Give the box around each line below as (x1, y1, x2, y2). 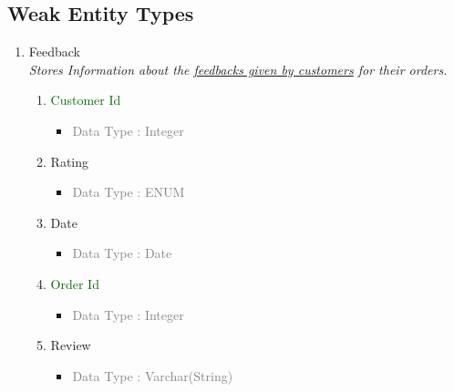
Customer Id (50, 90, 121, 109)
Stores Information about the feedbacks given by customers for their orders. (28, 59, 448, 78)
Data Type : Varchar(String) (72, 366, 233, 385)
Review (50, 335, 91, 355)
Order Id (50, 273, 99, 293)
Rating (50, 151, 89, 170)
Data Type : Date (72, 243, 172, 263)
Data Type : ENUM (72, 182, 185, 201)
